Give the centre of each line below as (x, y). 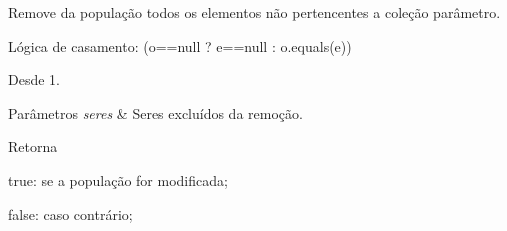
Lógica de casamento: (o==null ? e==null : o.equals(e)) (180, 45)
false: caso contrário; (70, 213)
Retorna (33, 146)
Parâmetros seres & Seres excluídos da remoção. (155, 112)
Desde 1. (34, 79)
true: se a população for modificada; (118, 179)
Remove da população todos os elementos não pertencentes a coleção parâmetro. (254, 12)
